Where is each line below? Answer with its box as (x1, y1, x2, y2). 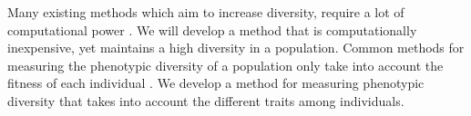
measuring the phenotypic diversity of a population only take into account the (7, 55, 444, 74)
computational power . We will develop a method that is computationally (7, 20, 417, 39)
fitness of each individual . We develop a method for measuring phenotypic (7, 73, 425, 92)
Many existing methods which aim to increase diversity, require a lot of (7, 3, 404, 21)
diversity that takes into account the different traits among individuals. (7, 91, 404, 110)
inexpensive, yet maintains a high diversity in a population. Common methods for (7, 38, 465, 57)
